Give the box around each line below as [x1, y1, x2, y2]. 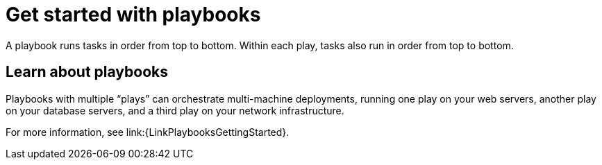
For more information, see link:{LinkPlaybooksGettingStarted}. [6, 125, 290, 138]
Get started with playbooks [6, 3, 261, 26]
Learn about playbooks [6, 63, 168, 81]
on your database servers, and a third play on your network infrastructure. [6, 104, 344, 116]
